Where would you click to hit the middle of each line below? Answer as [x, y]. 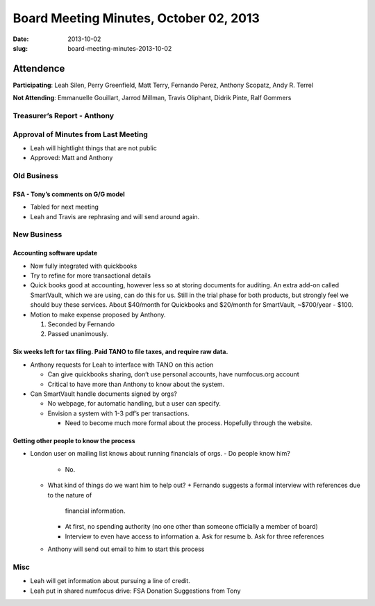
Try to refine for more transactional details [91, 276]
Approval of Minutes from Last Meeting [81, 134]
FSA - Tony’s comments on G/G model [69, 194]
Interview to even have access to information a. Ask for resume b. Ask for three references [194, 536]
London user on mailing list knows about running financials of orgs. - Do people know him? [160, 454]
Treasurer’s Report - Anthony [64, 116]
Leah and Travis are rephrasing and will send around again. [115, 216]
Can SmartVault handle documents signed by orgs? [103, 394]
